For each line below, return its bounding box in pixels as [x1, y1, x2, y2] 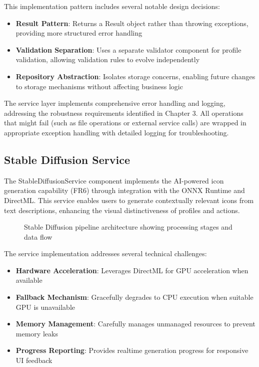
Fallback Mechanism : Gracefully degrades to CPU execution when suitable [15, 292, 253, 302]
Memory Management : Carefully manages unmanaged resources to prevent [15, 318, 255, 329]
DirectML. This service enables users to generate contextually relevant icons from [4, 195, 254, 205]
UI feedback [15, 355, 52, 365]
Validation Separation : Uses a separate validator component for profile [15, 44, 241, 55]
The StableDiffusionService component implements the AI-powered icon [4, 175, 224, 186]
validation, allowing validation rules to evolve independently [15, 54, 200, 65]
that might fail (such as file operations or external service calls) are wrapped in [4, 117, 246, 128]
